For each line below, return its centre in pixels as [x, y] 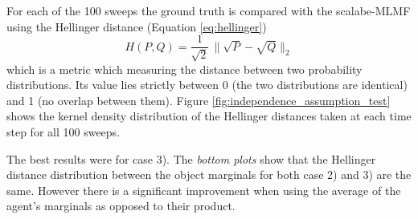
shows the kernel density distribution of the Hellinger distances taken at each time [209, 116]
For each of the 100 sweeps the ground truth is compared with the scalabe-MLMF [209, 10]
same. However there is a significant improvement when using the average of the [204, 190]
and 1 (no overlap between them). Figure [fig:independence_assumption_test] [199, 100]
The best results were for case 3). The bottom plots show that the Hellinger [191, 158]
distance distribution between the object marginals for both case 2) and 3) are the [209, 174]
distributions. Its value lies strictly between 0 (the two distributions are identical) [207, 85]
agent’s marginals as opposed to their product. [121, 206]
